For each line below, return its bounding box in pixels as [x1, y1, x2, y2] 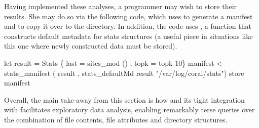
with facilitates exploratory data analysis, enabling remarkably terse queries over [4, 104, 255, 115]
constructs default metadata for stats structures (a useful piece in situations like [4, 30, 253, 41]
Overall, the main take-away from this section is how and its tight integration [4, 94, 245, 105]
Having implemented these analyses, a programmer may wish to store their [4, 1, 237, 11]
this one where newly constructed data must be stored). [4, 40, 177, 51]
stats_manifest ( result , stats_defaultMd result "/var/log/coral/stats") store [4, 67, 244, 78]
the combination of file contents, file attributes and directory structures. [4, 114, 228, 124]
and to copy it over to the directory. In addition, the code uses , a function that [4, 21, 251, 31]
